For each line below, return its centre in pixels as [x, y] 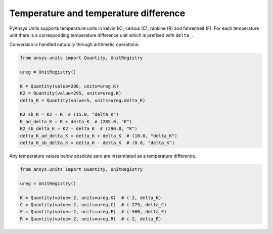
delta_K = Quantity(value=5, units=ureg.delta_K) [83, 100]
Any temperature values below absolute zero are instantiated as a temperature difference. [103, 156]
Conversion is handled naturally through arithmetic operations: [75, 44]
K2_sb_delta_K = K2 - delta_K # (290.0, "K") [79, 129]
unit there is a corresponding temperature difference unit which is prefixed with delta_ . [101, 35]
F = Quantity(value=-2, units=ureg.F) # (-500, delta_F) [93, 212]
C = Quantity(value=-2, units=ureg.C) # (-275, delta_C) [93, 204]
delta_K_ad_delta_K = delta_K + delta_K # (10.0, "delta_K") [99, 136]
